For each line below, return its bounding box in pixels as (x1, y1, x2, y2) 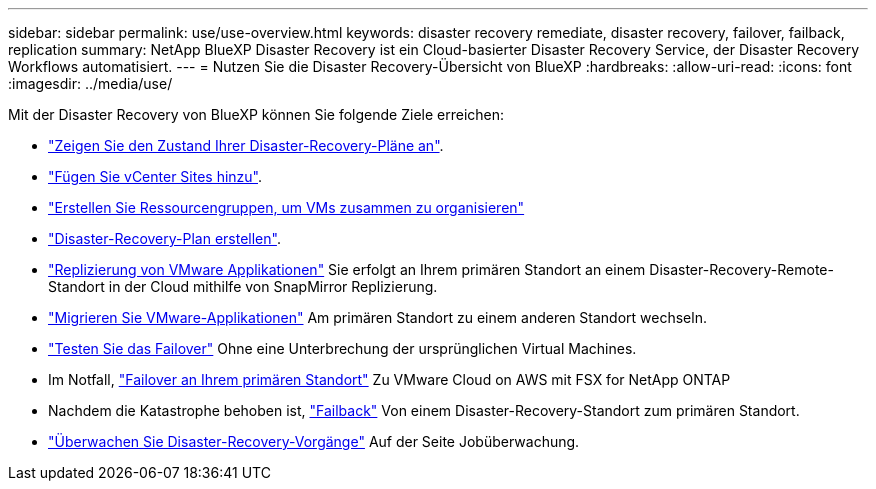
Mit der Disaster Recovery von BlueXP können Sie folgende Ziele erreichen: (8, 106, 505, 123)
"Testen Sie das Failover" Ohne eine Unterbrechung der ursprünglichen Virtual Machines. (48, 340, 637, 357)
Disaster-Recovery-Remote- (649, 261, 834, 278)
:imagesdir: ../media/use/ (8, 75, 173, 92)
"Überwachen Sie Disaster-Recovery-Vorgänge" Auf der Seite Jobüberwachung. (48, 433, 580, 450)
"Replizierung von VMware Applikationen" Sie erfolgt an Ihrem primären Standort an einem (48, 261, 646, 278)
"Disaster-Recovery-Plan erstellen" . (48, 230, 281, 247)
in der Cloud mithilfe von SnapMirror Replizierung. (108, 278, 438, 295)
